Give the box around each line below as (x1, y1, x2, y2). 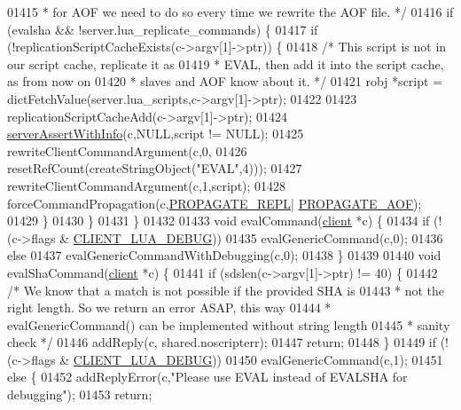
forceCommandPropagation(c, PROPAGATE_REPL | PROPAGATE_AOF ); (7, 193, 422, 212)
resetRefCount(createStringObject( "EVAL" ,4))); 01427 (7, 159, 302, 177)
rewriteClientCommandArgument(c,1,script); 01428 (7, 176, 286, 194)
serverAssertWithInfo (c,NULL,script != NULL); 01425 (7, 124, 304, 143)
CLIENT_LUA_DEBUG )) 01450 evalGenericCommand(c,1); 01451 (73, 350, 443, 368)
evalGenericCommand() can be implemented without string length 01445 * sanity (7, 315, 450, 334)
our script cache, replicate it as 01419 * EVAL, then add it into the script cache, (7, 54, 444, 73)
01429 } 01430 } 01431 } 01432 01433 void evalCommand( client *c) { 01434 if (7, 211, 430, 230)
